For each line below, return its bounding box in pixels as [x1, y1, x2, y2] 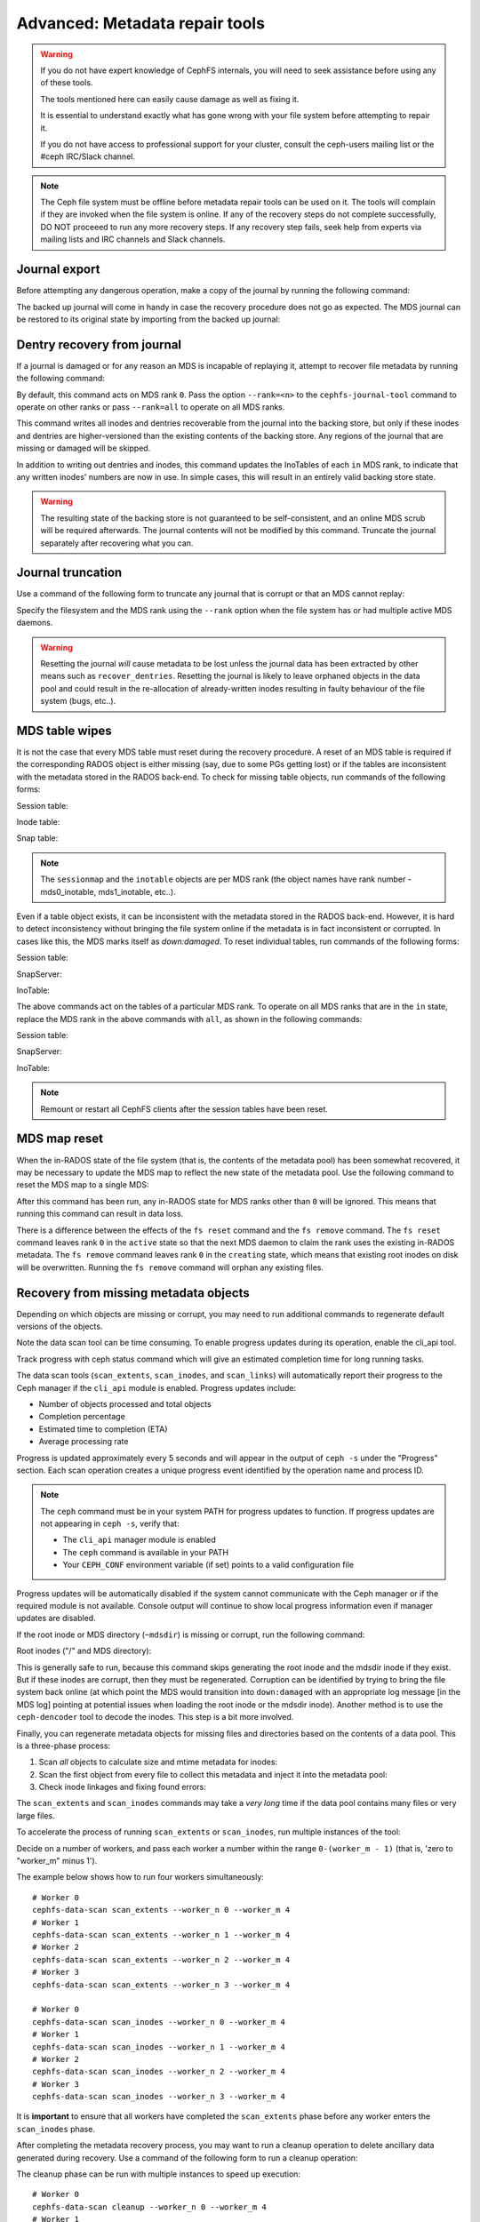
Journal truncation [16, 565, 123, 580]
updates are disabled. [16, 1613, 97, 1624]
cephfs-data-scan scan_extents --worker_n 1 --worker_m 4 [32, 1930, 291, 1939]
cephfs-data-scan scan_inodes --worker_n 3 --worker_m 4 [32, 2091, 286, 2102]
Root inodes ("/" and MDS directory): [16, 1645, 152, 1657]
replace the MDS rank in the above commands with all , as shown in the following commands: [16, 1013, 363, 1024]
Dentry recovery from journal [16, 337, 182, 352]
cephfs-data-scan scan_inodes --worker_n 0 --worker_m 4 [32, 2017, 286, 2026]
